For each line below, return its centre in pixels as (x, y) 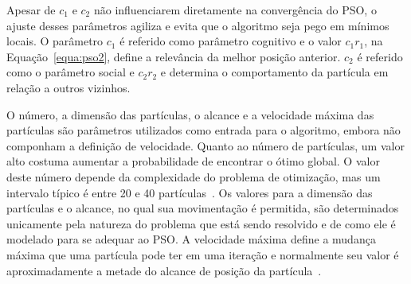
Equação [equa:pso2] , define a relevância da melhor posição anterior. (174, 56)
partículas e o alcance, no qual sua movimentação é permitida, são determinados (203, 208)
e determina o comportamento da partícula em (274, 72)
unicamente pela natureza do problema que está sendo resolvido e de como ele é (201, 223)
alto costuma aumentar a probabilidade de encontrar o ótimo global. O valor (193, 161)
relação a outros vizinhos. (68, 87)
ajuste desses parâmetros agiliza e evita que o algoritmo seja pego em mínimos (198, 25)
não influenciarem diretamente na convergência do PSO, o (235, 10)
